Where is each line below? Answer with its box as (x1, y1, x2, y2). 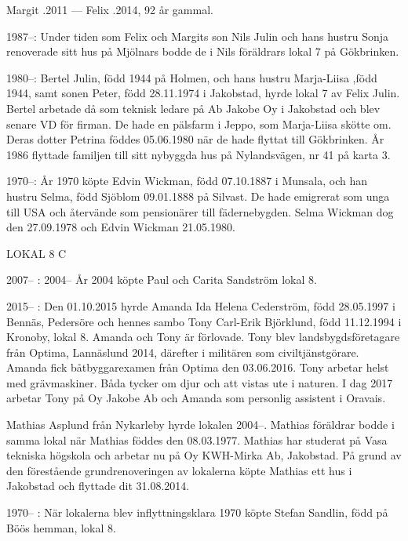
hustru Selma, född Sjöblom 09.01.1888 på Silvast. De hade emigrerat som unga (6, 187, 390, 204)
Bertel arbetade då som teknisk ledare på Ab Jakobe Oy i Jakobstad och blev (6, 100, 381, 116)
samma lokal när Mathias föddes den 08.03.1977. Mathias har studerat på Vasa (6, 431, 388, 448)
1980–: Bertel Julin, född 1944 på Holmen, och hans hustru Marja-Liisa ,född (6, 69, 377, 85)
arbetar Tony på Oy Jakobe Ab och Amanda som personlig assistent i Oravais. (6, 390, 386, 406)
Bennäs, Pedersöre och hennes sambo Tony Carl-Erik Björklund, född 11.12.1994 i (6, 313, 402, 329)
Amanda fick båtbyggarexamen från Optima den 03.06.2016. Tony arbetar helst (6, 359, 389, 376)
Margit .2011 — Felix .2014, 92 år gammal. (6, 2, 213, 17)
